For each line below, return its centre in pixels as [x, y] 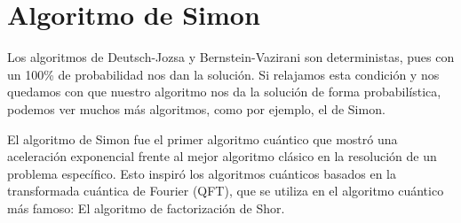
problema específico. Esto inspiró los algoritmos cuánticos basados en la [202, 173]
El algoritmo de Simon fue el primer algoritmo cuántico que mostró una [203, 138]
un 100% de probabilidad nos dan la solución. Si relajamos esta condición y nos [223, 74]
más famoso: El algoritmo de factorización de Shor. [146, 208]
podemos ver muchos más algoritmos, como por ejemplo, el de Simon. [196, 108]
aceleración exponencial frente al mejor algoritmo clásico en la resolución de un [222, 156]
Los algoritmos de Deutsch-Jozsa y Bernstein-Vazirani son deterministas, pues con [231, 57]
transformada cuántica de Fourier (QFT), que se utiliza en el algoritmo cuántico [226, 191]
